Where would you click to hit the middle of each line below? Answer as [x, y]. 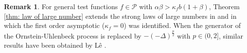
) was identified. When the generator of [182, 25]
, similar [231, 35]
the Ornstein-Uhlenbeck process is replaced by [73, 35]
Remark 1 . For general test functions [61, 6]
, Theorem [224, 6]
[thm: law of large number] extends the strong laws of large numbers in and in [120, 16]
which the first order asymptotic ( [54, 25]
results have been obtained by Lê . [55, 45]
